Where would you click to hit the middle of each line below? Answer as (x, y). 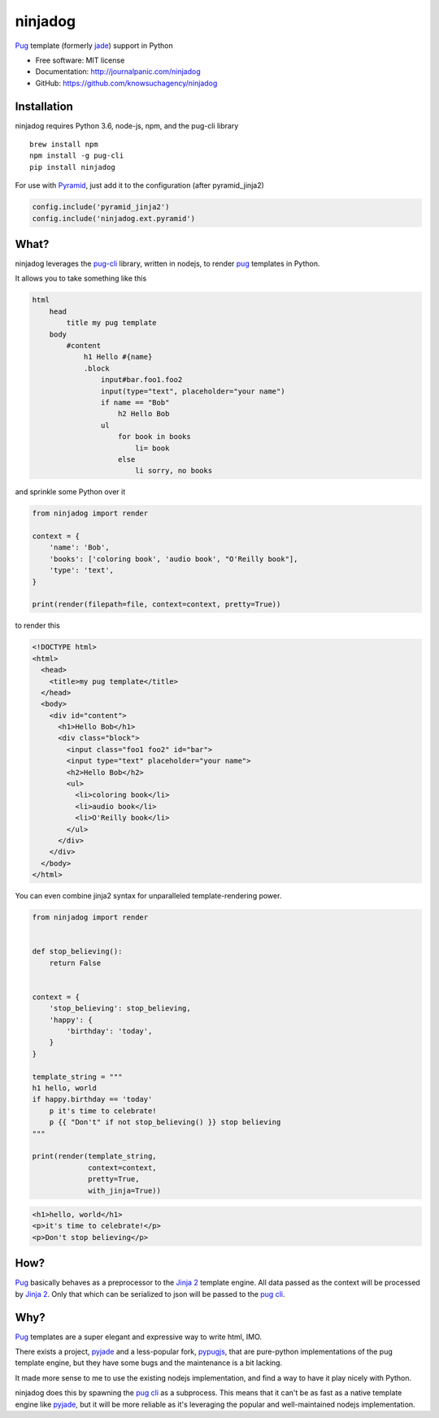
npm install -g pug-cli (77, 156)
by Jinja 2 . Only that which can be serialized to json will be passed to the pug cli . (150, 1294)
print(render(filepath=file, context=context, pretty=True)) (156, 605)
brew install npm (64, 145)
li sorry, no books (174, 471)
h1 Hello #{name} (118, 357)
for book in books (154, 437)
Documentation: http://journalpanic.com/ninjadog (118, 72)
